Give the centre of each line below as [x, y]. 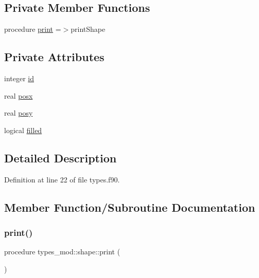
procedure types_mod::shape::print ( [62, 252]
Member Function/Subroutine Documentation [130, 207]
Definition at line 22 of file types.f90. [62, 179]
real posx [19, 95]
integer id [19, 78]
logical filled [23, 130]
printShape [88, 29]
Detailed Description [61, 157]
